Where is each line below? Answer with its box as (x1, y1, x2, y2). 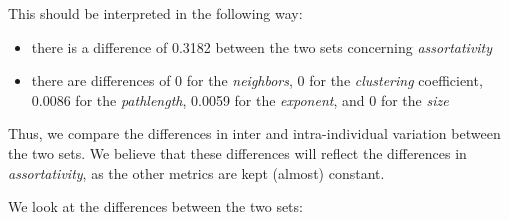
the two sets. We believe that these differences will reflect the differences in (8, 142, 467, 163)
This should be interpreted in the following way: (8, 3, 303, 23)
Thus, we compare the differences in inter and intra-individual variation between (8, 123, 501, 144)
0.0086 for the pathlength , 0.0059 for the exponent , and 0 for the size (31, 89, 449, 110)
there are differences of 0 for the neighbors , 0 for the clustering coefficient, (31, 70, 483, 91)
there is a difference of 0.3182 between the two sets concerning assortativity (31, 36, 493, 57)
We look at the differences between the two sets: (8, 196, 303, 217)
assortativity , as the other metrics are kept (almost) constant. (8, 162, 385, 183)
